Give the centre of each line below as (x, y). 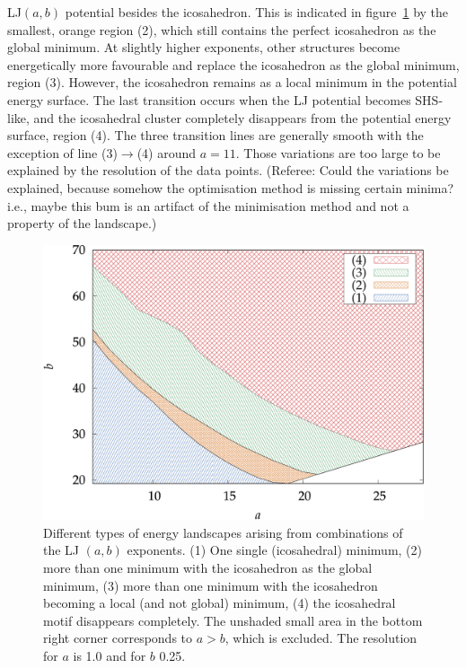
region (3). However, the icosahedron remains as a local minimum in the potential (232, 82)
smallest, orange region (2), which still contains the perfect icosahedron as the (222, 29)
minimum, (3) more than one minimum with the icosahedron (211, 585)
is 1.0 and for (110, 655)
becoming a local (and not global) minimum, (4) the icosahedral (220, 603)
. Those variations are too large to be (338, 152)
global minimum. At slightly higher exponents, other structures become (204, 47)
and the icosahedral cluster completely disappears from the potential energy (242, 117)
